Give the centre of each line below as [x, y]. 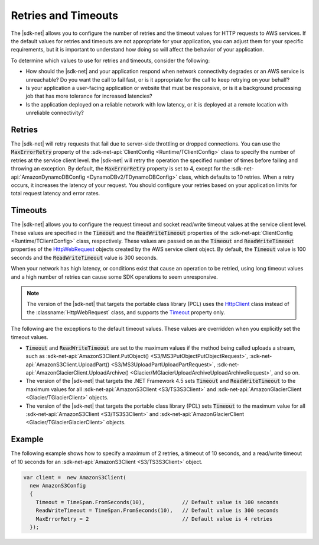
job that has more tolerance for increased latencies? [89, 96]
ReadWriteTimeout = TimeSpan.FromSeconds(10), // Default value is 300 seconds [157, 511]
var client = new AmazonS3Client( [75, 477]
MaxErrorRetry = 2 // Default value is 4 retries [154, 519]
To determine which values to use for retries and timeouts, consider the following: [110, 60]
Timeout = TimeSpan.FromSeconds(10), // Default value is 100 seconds [157, 502]
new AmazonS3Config [58, 486]
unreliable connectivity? [55, 113]
